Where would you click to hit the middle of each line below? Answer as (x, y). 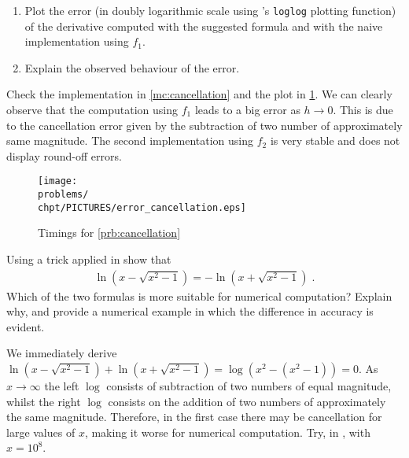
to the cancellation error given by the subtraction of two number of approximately (204, 125)
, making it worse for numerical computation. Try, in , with (227, 432)
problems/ (63, 195)
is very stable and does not (335, 140)
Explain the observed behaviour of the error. (132, 67)
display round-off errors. (64, 155)
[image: (58, 181)
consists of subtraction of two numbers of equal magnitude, (249, 385)
